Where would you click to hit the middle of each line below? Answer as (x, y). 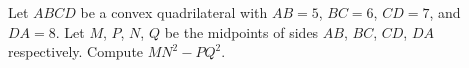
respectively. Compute (76, 51)
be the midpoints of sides (241, 31)
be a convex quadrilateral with (174, 12)
